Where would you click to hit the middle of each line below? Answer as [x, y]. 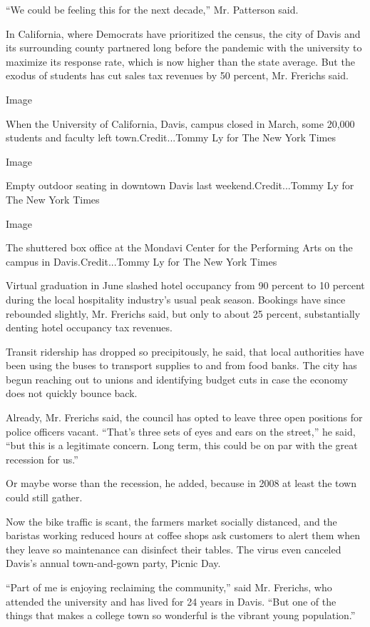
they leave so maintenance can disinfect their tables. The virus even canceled [174, 549]
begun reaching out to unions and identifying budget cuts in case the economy [177, 379]
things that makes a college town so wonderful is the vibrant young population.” [181, 615]
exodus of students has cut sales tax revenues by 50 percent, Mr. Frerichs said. [177, 75]
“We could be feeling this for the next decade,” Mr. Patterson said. [152, 9]
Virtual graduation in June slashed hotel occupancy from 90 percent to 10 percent [185, 285]
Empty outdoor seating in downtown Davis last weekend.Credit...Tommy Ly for [180, 185]
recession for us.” [42, 459]
